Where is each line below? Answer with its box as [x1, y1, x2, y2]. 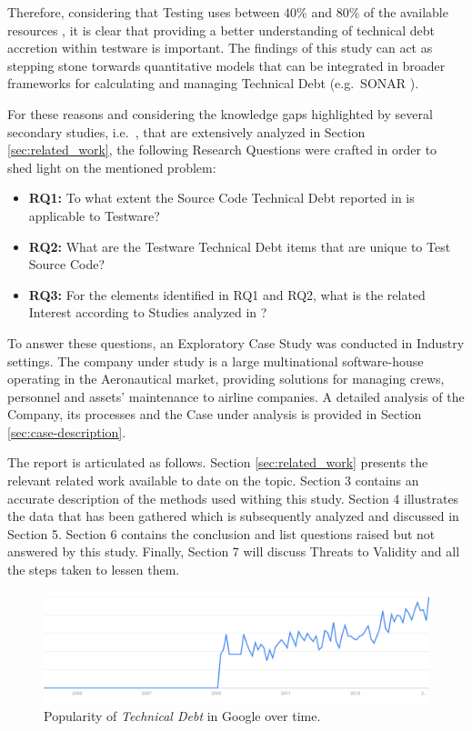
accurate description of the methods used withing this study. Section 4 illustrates [7, 488, 459, 507]
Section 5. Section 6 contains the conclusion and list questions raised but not [7, 524, 436, 543]
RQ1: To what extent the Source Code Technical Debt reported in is [28, 188, 415, 207]
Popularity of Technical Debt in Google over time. [44, 706, 321, 725]
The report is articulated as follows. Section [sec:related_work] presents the [7, 453, 428, 472]
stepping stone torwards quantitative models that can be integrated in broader [7, 55, 446, 75]
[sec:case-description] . [7, 422, 126, 441]
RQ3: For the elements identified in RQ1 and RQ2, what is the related [28, 285, 426, 304]
